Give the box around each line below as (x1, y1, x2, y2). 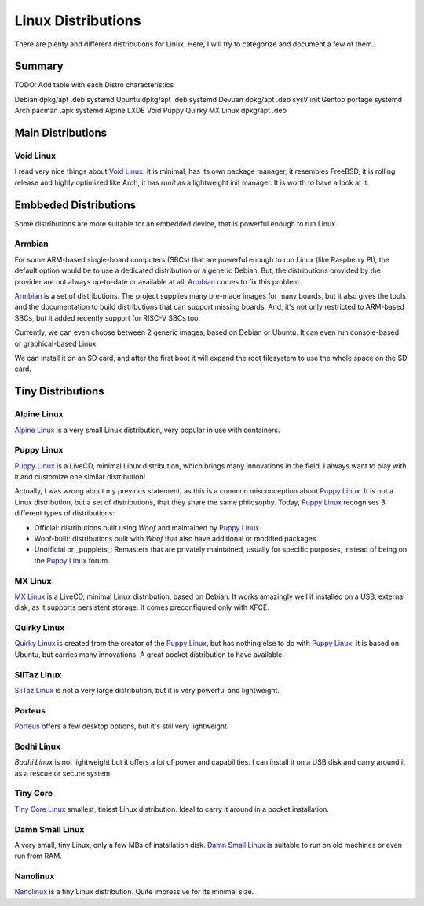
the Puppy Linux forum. (34, 556, 110, 565)
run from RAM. (14, 851, 62, 860)
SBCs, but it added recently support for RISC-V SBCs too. (14, 313, 201, 322)
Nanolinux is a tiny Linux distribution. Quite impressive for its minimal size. (14, 887, 254, 897)
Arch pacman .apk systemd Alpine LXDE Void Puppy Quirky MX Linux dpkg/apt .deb (14, 106, 287, 116)
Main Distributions (14, 127, 108, 140)
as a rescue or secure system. (14, 768, 113, 778)
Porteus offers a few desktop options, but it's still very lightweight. (14, 721, 229, 731)
